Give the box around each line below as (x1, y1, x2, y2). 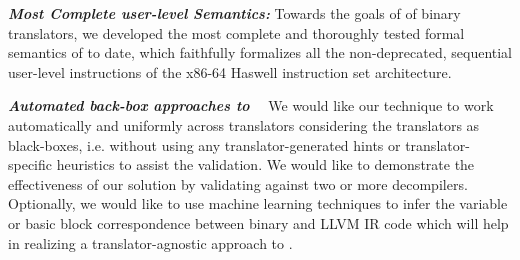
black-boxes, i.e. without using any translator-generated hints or (8, 134, 401, 155)
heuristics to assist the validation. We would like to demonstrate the (56, 154, 475, 175)
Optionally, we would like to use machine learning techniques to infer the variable (8, 193, 508, 214)
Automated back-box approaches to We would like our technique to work (8, 95, 494, 116)
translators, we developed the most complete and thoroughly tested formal (8, 22, 465, 43)
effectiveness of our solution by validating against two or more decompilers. (8, 173, 468, 194)
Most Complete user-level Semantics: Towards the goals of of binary (8, 3, 461, 23)
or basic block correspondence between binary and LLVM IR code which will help (8, 212, 509, 233)
